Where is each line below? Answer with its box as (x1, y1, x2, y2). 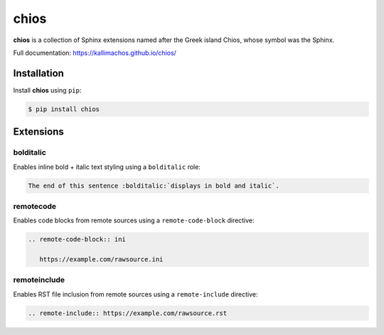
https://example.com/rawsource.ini (39, 255, 164, 264)
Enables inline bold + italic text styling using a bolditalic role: (13, 163, 201, 171)
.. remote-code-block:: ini (28, 235, 126, 244)
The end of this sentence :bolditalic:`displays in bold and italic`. (28, 182, 280, 190)
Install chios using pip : (13, 86, 82, 94)
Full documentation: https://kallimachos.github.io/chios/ (13, 48, 177, 57)
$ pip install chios (28, 105, 100, 113)
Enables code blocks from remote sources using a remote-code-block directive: (13, 216, 255, 225)
